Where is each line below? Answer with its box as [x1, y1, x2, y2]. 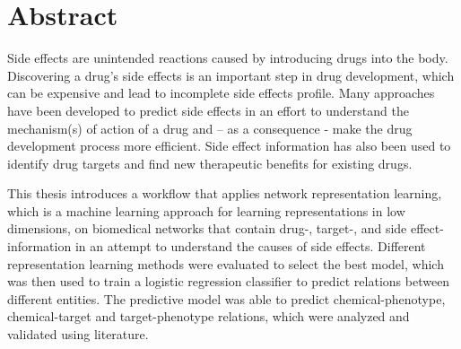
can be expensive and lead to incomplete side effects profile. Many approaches [7, 83, 435, 102]
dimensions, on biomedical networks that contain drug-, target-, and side [7, 219, 407, 238]
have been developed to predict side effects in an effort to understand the [7, 100, 409, 119]
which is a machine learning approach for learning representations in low [7, 201, 405, 220]
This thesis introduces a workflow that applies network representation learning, [7, 184, 442, 203]
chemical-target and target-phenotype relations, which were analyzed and [7, 307, 410, 326]
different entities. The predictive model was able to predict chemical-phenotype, [7, 289, 446, 308]
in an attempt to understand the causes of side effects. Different [74, 237, 426, 256]
